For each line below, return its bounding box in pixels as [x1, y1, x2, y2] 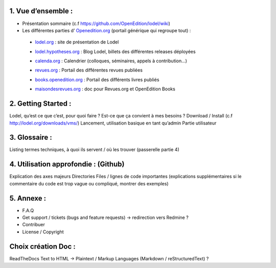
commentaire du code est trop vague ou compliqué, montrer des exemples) [9, 180, 169, 186]
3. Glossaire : [9, 133, 52, 142]
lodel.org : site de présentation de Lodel [35, 39, 119, 45]
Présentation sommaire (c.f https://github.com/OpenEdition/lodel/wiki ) [22, 20, 171, 27]
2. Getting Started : [9, 100, 72, 108]
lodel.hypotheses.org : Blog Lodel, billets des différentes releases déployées [35, 48, 196, 55]
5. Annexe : [9, 194, 47, 203]
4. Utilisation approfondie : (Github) [9, 160, 125, 168]
